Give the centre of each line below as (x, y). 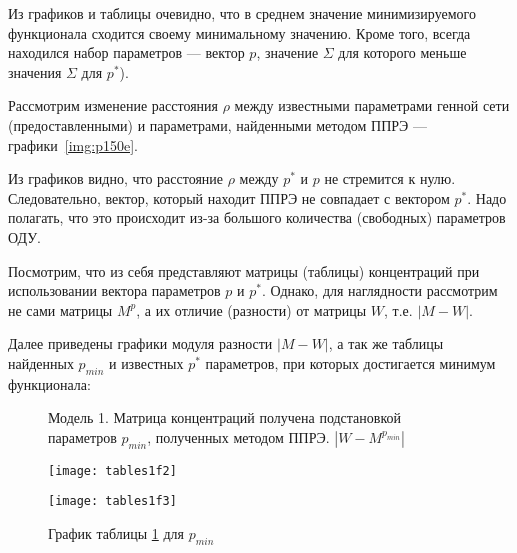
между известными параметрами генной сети (372, 105)
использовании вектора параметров (114, 290)
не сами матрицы (60, 309)
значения (35, 71)
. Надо (487, 197)
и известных (146, 362)
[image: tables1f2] (112, 470)
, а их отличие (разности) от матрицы (251, 309)
